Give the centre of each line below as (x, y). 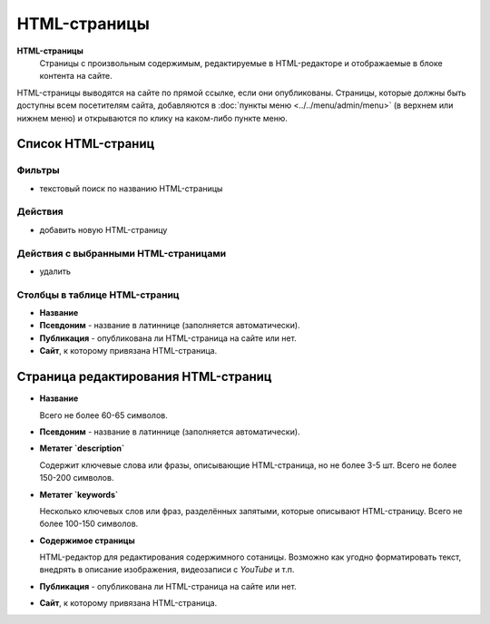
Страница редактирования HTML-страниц (144, 377)
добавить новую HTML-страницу (103, 229)
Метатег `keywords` (79, 494)
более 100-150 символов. (89, 524)
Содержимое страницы (87, 541)
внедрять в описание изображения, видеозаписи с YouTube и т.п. (167, 570)
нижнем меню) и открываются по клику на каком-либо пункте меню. (152, 118)
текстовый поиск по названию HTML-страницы (131, 188)
